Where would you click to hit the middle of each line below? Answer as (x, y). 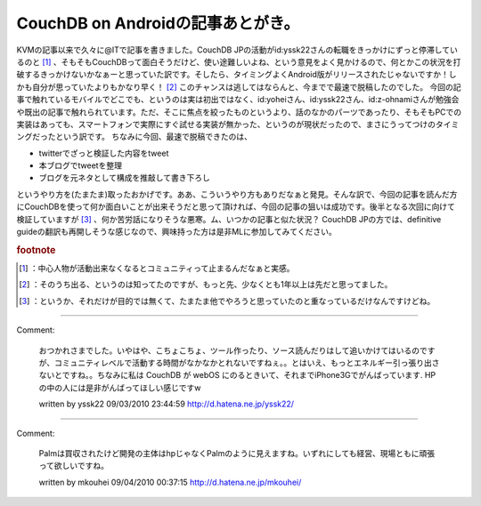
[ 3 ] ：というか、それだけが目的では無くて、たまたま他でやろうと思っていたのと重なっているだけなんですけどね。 (227, 301)
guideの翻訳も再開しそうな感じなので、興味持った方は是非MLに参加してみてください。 (177, 232)
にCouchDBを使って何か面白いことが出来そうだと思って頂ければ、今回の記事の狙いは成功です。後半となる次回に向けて (236, 207)
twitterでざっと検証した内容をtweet (104, 153)
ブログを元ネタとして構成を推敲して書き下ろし (125, 178)
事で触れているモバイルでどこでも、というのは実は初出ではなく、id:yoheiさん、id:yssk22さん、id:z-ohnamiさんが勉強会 (238, 100)
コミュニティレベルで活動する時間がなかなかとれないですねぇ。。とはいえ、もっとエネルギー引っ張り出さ (247, 363)
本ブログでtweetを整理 (80, 165)
